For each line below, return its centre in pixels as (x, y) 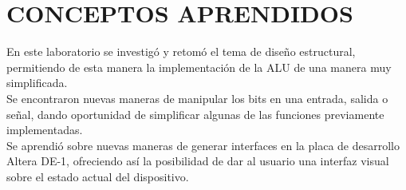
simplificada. (37, 83)
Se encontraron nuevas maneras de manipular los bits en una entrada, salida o (197, 98)
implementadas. (45, 130)
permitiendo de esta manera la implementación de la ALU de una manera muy (199, 67)
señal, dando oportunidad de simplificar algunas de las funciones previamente (195, 114)
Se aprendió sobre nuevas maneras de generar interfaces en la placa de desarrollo (203, 145)
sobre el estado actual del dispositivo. (98, 176)
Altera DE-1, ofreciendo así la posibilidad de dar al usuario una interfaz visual (198, 161)
